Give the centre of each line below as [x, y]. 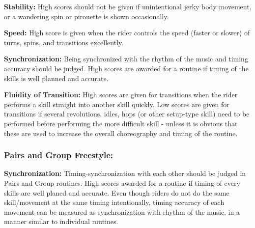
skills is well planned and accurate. [56, 78]
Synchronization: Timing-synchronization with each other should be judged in [125, 173]
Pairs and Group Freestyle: [59, 155]
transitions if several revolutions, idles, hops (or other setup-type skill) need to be [127, 114]
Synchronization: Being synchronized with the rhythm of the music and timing [126, 59]
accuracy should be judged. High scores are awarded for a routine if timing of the [126, 68]
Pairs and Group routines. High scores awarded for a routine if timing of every [122, 183]
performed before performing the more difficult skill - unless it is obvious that [121, 123]
